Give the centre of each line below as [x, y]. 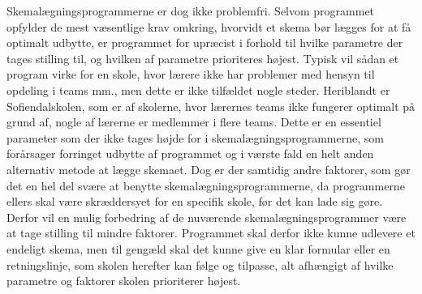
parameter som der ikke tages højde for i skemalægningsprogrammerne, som [195, 137]
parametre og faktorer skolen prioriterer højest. [124, 281]
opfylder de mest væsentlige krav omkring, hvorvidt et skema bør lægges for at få [209, 26]
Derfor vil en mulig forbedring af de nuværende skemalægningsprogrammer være [207, 217]
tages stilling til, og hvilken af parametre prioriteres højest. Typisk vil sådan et [203, 58]
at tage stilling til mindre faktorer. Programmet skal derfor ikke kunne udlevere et [211, 233]
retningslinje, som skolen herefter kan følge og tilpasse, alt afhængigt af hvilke [200, 264]
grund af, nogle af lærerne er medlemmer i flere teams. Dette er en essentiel [194, 122]
